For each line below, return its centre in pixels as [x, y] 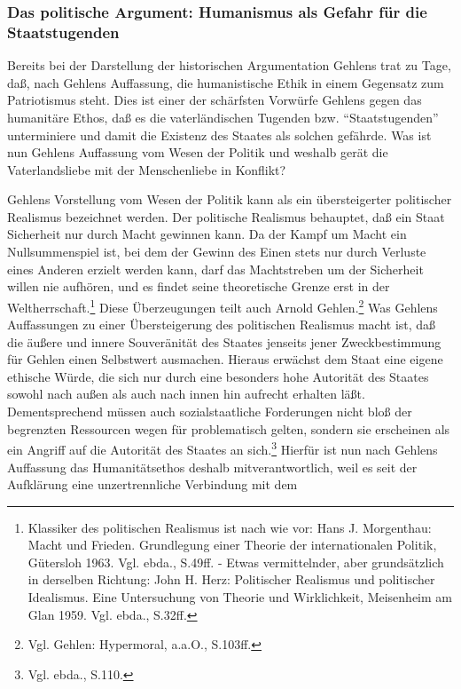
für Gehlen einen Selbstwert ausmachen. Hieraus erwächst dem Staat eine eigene [225, 359]
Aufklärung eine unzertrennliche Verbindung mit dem [152, 484]
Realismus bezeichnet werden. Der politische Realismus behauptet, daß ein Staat [226, 216]
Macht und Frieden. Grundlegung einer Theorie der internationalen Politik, [232, 545]
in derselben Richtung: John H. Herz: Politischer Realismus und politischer [231, 579]
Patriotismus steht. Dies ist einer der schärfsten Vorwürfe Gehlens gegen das [215, 100]
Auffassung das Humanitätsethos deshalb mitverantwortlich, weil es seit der [212, 467]
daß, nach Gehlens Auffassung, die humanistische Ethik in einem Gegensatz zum [226, 82]
